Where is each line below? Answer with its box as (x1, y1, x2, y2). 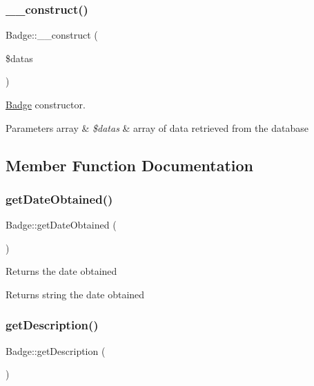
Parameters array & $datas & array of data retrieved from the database (6, 120, 308, 135)
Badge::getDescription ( (6, 343, 106, 358)
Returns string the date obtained (6, 287, 145, 301)
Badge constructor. (6, 97, 86, 111)
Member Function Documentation (6, 154, 254, 175)
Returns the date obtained (6, 264, 117, 278)
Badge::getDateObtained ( (6, 218, 117, 232)
